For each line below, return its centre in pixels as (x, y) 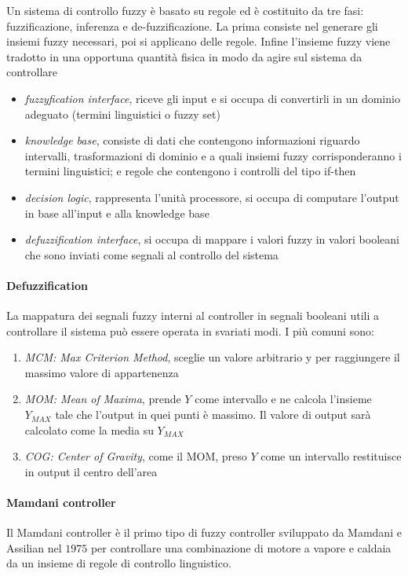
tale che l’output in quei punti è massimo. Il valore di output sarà (213, 415)
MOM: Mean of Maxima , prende (103, 399)
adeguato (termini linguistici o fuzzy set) (122, 114)
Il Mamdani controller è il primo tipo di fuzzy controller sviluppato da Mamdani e (204, 532)
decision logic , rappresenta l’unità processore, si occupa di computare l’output (212, 197)
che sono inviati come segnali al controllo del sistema (151, 254)
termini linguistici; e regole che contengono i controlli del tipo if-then (190, 171)
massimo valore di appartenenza (102, 372)
